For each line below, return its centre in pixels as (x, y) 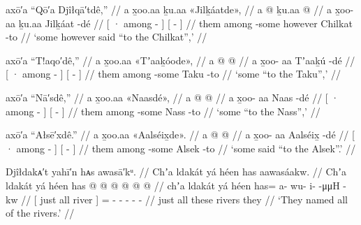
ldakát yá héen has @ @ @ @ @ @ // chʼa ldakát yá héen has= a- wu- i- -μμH (173, 185)
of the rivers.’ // (40, 213)
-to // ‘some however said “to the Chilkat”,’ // (106, 37)
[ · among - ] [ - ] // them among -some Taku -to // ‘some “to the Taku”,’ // (173, 74)
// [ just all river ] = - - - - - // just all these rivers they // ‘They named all (184, 199)
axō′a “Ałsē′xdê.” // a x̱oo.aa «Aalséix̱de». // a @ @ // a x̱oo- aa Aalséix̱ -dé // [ (180, 135)
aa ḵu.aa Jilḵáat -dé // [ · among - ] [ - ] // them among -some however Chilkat (179, 23)
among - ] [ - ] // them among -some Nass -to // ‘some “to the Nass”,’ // (163, 111)
